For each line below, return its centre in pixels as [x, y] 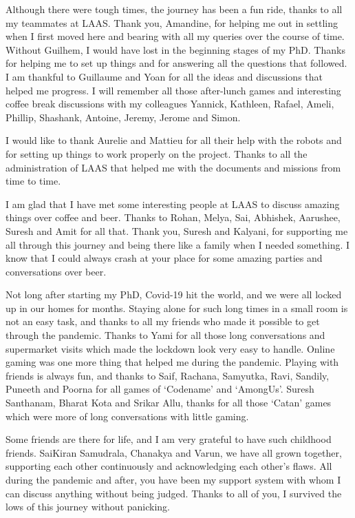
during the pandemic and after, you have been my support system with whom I [173, 479]
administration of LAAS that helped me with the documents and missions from [173, 167]
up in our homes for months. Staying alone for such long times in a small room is [177, 308]
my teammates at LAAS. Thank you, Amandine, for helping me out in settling [172, 22]
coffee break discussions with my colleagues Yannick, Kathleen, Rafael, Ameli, [170, 104]
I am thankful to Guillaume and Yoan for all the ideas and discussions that [164, 76]
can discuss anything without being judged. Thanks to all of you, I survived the [174, 493]
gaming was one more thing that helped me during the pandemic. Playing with [172, 362]
